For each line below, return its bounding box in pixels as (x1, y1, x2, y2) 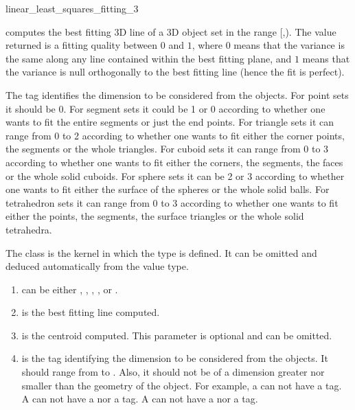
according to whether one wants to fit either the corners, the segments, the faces (5, 155, 343, 169)
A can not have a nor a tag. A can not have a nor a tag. (21, 391, 258, 406)
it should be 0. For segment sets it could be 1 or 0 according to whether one (5, 101, 325, 115)
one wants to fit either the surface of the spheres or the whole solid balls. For (5, 182, 330, 196)
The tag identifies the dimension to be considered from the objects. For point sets (5, 87, 349, 102)
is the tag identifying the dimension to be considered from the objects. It (21, 351, 328, 365)
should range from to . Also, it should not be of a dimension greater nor (21, 365, 325, 379)
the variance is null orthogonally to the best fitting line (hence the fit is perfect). (5, 65, 345, 79)
